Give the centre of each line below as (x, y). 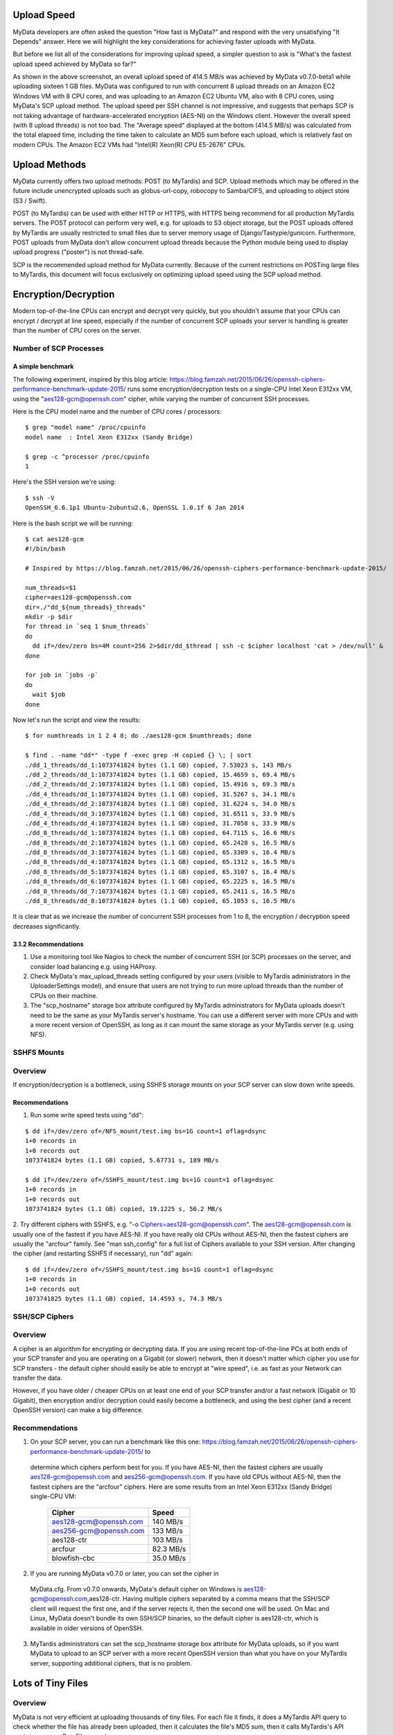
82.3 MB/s (169, 1549)
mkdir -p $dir (49, 617)
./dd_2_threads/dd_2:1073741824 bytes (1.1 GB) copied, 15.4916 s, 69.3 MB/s (160, 785)
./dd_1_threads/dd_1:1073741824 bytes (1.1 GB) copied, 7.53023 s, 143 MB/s (159, 765)
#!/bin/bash (45, 549)
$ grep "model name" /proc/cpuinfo (86, 428)
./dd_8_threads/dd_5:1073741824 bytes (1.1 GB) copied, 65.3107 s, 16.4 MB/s (160, 872)
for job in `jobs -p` (62, 675)
